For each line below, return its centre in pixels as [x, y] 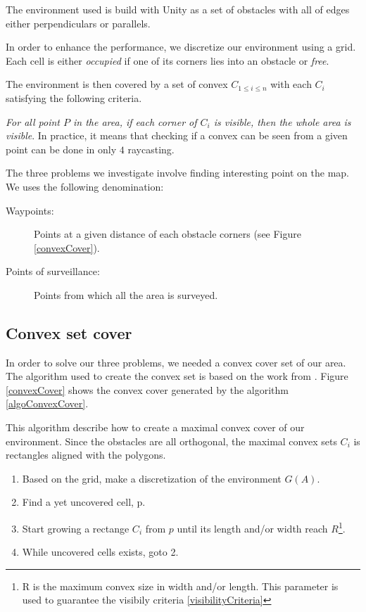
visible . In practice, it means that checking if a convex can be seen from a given [177, 135]
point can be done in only [61, 149]
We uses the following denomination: [85, 186]
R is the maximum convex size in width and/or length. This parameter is [180, 586]
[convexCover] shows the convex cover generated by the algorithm [147, 389]
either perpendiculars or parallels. [78, 23]
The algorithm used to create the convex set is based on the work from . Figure [177, 376]
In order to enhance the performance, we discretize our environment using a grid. [181, 47]
